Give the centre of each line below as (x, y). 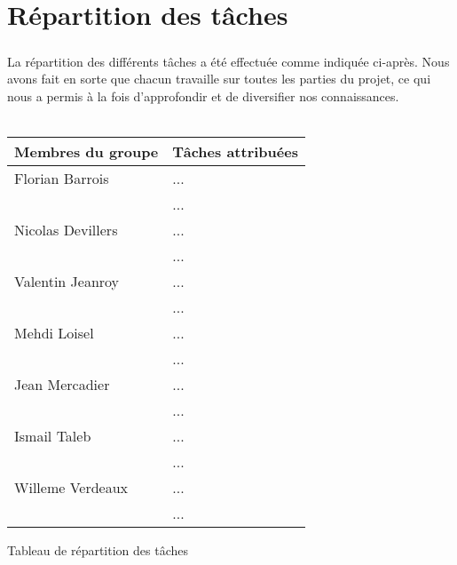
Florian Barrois (62, 179)
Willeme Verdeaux (71, 488)
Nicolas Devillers (66, 230)
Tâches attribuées (235, 152)
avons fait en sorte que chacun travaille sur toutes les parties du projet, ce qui (219, 79)
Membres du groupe (87, 152)
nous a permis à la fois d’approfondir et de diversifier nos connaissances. (203, 95)
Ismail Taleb (53, 436)
